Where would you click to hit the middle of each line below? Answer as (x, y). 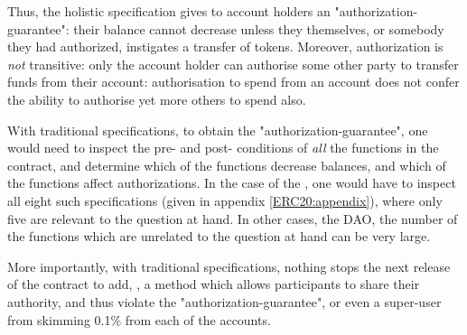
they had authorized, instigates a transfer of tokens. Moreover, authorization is (225, 47)
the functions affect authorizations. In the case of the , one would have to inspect (232, 183)
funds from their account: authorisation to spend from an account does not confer (233, 82)
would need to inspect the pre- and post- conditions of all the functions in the (223, 148)
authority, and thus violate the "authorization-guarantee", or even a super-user (224, 301)
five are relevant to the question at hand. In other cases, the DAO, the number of (233, 218)
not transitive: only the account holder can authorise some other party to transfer (233, 64)
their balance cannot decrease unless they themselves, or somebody (259, 28)
